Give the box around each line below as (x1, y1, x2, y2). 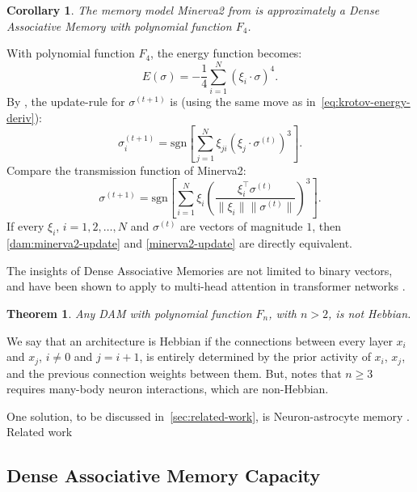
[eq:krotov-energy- (321, 92, 411, 109)
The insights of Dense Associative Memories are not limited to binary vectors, (6, 261, 393, 278)
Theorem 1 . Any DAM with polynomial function (6, 304, 252, 321)
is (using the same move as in (170, 92, 316, 109)
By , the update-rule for (6, 92, 125, 109)
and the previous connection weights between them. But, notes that (6, 364, 342, 381)
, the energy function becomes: (150, 45, 302, 61)
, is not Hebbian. (328, 304, 411, 321)
